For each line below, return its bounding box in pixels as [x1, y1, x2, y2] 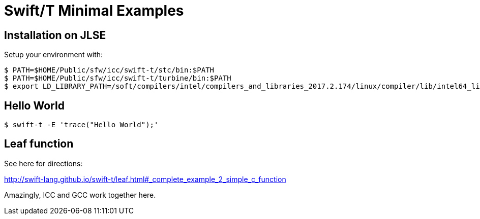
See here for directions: [4, 159, 83, 168]
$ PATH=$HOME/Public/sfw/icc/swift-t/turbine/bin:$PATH [4, 74, 231, 83]
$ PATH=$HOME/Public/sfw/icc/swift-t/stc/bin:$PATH [4, 66, 215, 75]
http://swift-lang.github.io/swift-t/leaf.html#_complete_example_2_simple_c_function [4, 174, 286, 184]
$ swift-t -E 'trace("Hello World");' [4, 121, 159, 129]
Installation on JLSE [4, 28, 106, 42]
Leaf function [4, 137, 74, 151]
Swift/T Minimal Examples [4, 2, 184, 19]
